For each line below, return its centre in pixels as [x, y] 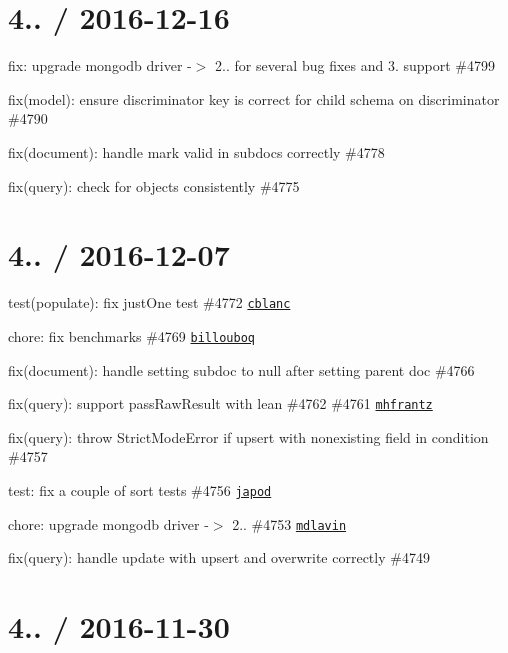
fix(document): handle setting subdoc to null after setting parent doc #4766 [241, 369]
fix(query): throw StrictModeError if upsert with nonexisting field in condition [248, 436]
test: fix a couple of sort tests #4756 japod [140, 489]
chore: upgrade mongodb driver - [108, 523]
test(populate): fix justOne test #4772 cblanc [149, 302]
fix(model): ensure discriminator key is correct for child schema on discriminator [254, 98]
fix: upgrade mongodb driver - [100, 65]
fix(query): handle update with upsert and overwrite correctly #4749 [219, 557]
